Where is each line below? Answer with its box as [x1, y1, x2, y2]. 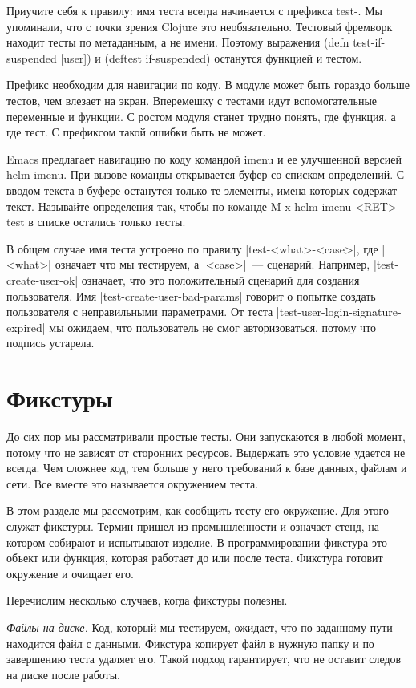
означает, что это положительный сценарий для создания [81, 271, 360, 288]
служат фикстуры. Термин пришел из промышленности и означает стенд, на [6, 517, 380, 534]
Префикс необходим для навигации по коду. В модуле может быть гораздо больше [6, 76, 410, 93]
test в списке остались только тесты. [6, 213, 186, 230]
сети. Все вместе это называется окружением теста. [6, 475, 259, 492]
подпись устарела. [6, 334, 95, 351]
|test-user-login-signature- [276, 303, 402, 320]
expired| [6, 318, 46, 335]
